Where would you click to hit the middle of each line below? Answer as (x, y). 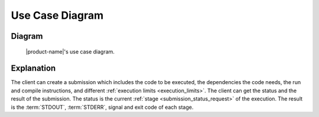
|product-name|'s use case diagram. (70, 51)
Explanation (33, 68)
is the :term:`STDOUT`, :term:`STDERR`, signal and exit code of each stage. (102, 107)
